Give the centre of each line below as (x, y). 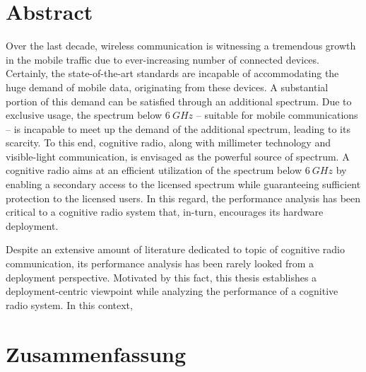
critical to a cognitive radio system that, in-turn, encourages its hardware (165, 212)
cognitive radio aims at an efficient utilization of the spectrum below (154, 170)
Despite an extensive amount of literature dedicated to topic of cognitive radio (175, 249)
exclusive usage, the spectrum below (84, 115)
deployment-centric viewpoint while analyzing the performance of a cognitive (172, 291)
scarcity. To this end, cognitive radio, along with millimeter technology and (168, 143)
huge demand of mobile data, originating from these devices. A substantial (167, 87)
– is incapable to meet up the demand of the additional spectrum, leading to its (178, 128)
